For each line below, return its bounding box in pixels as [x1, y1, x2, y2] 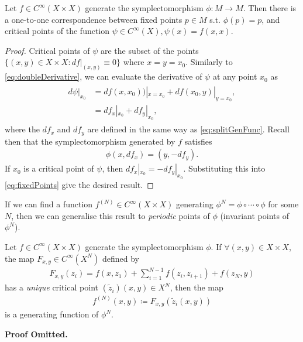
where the [5, 123, 40, 135]
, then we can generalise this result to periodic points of [11, 209, 210, 221]
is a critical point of [23, 162, 94, 175]
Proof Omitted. [5, 327, 68, 340]
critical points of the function [5, 25, 110, 37]
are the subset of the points [100, 44, 199, 56]
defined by [102, 252, 139, 264]
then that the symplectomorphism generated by [5, 135, 175, 147]
